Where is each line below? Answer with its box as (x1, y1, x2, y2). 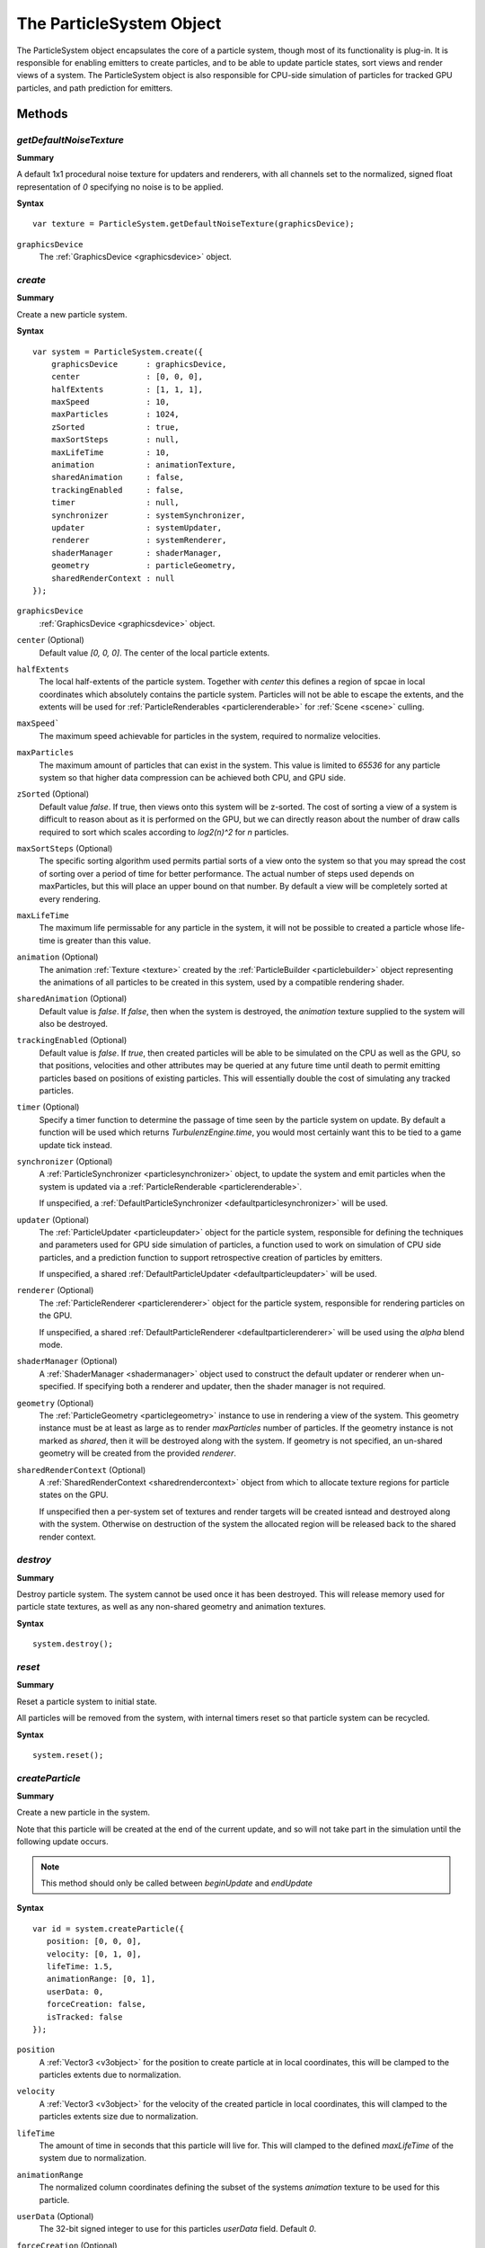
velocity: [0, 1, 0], (46, 1949, 142, 1959)
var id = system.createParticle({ (32, 1923, 184, 1933)
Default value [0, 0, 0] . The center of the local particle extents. (39, 647, 270, 658)
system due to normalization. (39, 2153, 147, 2163)
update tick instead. (39, 1139, 112, 1150)
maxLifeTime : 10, (50, 447, 171, 458)
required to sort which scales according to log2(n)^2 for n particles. (39, 826, 289, 837)
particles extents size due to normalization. (39, 2111, 198, 2122)
